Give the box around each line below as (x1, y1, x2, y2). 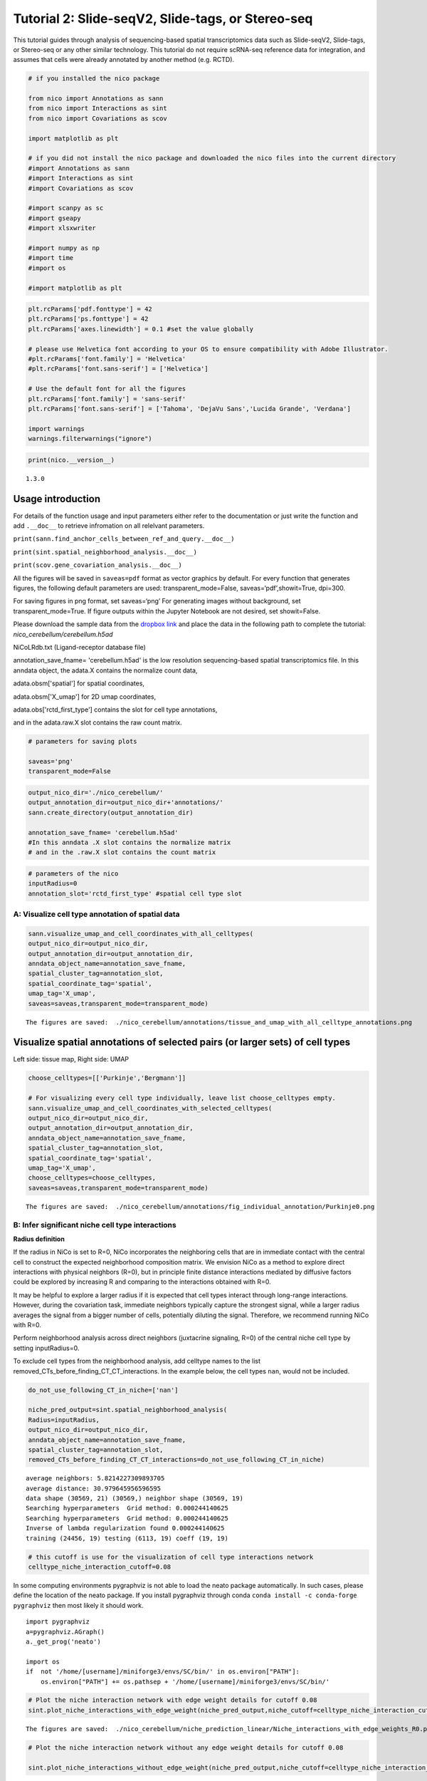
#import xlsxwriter (28, 224, 96, 232)
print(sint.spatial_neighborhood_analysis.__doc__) (13, 548, 198, 556)
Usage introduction (13, 492, 101, 505)
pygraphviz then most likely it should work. (13, 1601, 144, 1609)
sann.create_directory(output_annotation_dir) (28, 809, 194, 816)
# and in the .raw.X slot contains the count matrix (28, 848, 216, 856)
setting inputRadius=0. (13, 1344, 80, 1352)
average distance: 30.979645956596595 (26, 1484, 162, 1492)
